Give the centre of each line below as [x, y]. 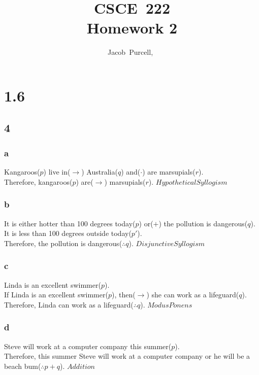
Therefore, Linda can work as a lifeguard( [69, 304]
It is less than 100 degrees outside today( [68, 233]
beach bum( [23, 366]
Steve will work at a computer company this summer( [88, 346]
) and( [131, 172]
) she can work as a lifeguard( [193, 295]
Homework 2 [132, 28]
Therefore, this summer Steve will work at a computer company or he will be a [127, 356]
